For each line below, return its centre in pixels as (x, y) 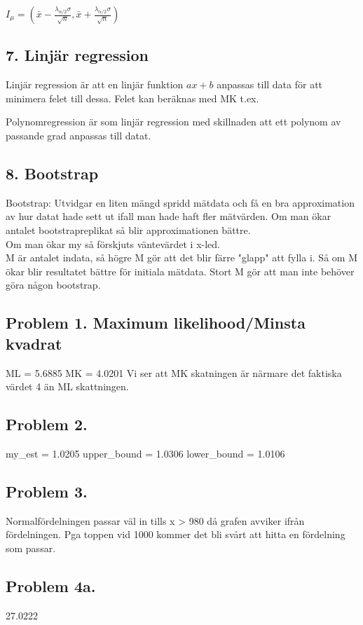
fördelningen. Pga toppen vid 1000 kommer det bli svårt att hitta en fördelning (176, 534)
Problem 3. (47, 491)
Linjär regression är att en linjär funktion (95, 84)
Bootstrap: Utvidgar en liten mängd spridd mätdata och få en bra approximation (180, 202)
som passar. (31, 548)
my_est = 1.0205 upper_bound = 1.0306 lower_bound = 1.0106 (145, 453)
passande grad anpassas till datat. (78, 135)
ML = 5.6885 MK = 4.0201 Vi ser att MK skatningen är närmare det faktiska (174, 372)
